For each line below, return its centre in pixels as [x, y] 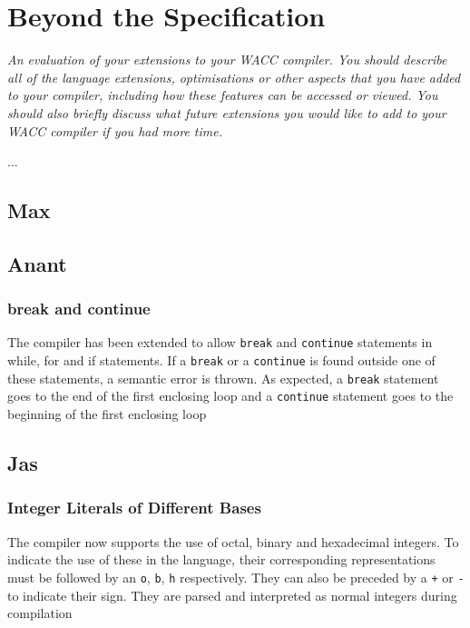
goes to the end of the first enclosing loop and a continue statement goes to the [230, 396]
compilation [40, 613]
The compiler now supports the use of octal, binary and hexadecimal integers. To [233, 541]
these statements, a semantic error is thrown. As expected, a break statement [223, 378]
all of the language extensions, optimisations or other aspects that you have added [234, 77]
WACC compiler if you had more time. [115, 130]
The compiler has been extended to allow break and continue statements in [220, 342]
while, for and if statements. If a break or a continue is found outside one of [221, 360]
